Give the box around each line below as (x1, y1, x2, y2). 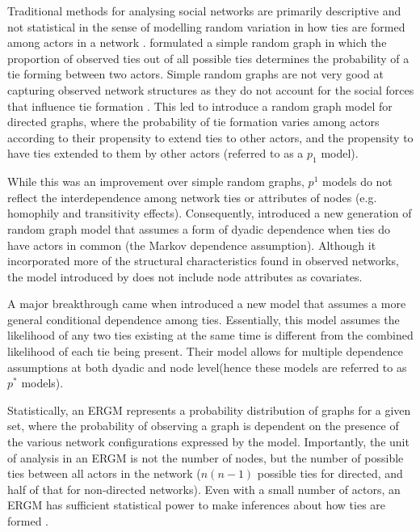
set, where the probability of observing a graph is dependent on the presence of (7, 417, 399, 434)
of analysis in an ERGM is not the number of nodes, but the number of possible (7, 449, 404, 466)
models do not (322, 173, 393, 190)
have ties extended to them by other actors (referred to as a (7, 145, 304, 162)
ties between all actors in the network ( (7, 465, 201, 482)
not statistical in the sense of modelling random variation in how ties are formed (7, 18, 405, 35)
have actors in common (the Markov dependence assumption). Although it (7, 236, 376, 253)
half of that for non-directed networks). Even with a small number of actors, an (7, 480, 401, 497)
